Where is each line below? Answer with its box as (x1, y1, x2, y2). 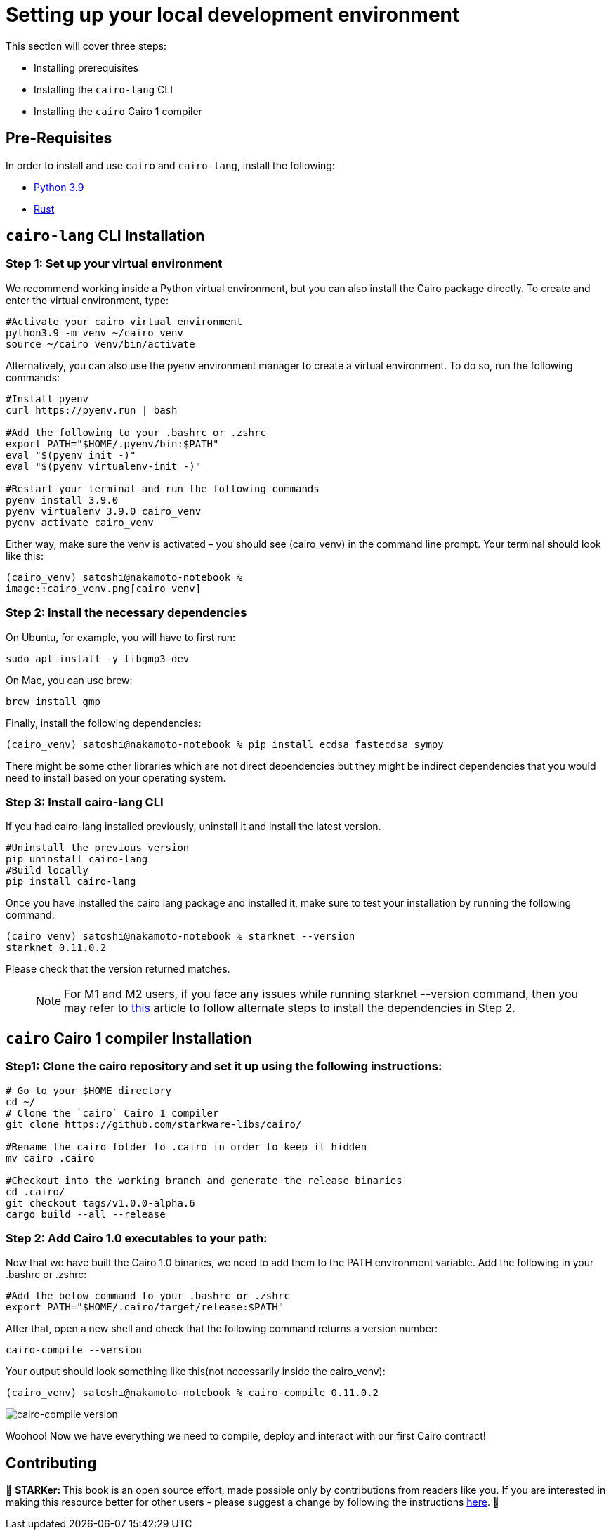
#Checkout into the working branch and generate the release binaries (6, 1174, 402, 1186)
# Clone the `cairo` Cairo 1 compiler (6, 1107, 219, 1119)
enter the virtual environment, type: (6, 294, 169, 306)
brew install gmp (6, 695, 100, 707)
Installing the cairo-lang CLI (34, 83, 173, 96)
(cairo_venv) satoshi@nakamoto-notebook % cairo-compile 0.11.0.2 (6, 1387, 379, 1399)
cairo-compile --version (6, 1344, 142, 1356)
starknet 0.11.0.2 (6, 942, 107, 954)
